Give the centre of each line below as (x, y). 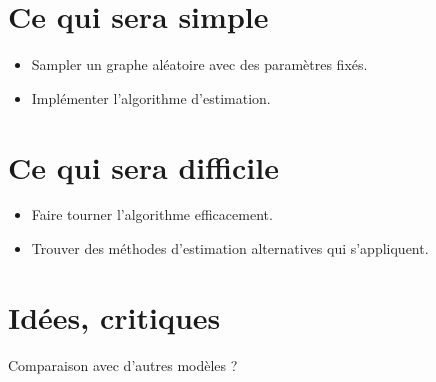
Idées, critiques (114, 316)
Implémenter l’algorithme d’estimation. (151, 97)
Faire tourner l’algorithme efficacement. (152, 214)
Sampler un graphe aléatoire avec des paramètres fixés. (199, 64)
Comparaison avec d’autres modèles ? (123, 364)
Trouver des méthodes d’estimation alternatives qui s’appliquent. (230, 248)
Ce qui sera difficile (143, 166)
